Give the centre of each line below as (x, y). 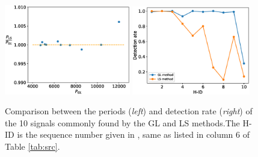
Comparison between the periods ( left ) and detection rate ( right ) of (129, 111)
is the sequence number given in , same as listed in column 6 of (133, 134)
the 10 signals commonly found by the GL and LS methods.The (122, 122)
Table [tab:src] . (32, 146)
